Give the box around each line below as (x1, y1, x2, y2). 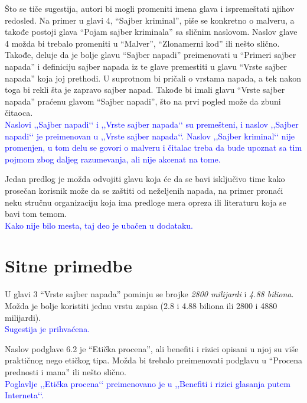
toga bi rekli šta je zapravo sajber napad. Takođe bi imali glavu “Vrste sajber (5, 83, 285, 96)
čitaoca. (5, 106, 33, 119)
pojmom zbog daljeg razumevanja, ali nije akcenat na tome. (5, 152, 221, 165)
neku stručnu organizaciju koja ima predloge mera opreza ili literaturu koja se (5, 196, 286, 208)
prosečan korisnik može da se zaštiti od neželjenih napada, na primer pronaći (5, 184, 283, 196)
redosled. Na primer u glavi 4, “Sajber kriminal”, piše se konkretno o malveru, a (5, 14, 295, 26)
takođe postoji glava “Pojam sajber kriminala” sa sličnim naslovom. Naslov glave (5, 25, 298, 38)
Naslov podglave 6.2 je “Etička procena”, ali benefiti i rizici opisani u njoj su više (5, 342, 299, 355)
